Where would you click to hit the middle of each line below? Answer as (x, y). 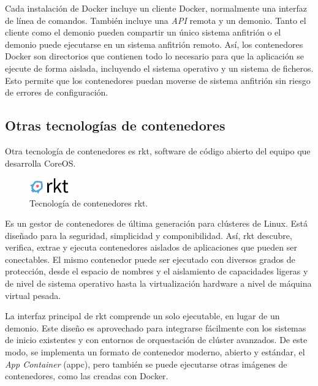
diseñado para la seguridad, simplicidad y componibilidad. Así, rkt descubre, (149, 235)
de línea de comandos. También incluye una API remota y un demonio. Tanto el (156, 20)
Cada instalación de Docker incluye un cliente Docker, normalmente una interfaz (156, 8)
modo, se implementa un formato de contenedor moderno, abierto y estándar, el (155, 352)
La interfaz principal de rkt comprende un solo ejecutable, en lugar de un (142, 316)
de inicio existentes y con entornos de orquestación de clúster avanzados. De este (156, 340)
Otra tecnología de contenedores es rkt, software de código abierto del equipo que (158, 150)
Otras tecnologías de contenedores (115, 125)
